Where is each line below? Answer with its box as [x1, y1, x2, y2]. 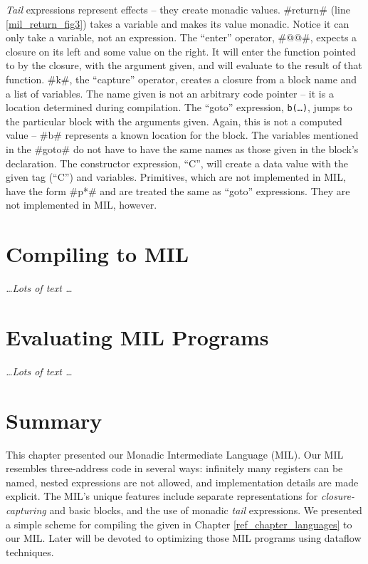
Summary [6, 405, 102, 434]
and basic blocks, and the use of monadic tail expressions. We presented [49, 502, 362, 517]
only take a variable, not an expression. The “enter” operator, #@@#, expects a [6, 30, 357, 45]
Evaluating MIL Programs [6, 322, 269, 351]
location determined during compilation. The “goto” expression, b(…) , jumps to [6, 100, 352, 115]
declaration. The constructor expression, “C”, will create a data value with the [6, 155, 349, 170]
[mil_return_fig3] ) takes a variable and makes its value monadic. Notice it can [6, 16, 349, 31]
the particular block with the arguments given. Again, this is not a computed [6, 113, 342, 128]
